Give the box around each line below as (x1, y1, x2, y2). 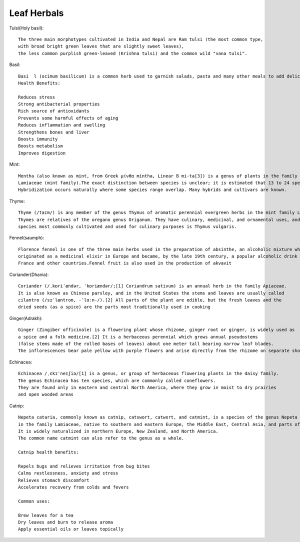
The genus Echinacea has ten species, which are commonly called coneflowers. (18, 377, 216, 383)
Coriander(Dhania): (9, 271, 49, 277)
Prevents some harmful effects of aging (18, 115, 118, 121)
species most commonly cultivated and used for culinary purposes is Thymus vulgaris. (18, 223, 237, 229)
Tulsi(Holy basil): (9, 25, 44, 31)
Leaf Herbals (9, 7, 64, 18)
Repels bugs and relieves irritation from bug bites (18, 463, 150, 469)
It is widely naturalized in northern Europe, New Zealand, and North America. (18, 428, 218, 434)
